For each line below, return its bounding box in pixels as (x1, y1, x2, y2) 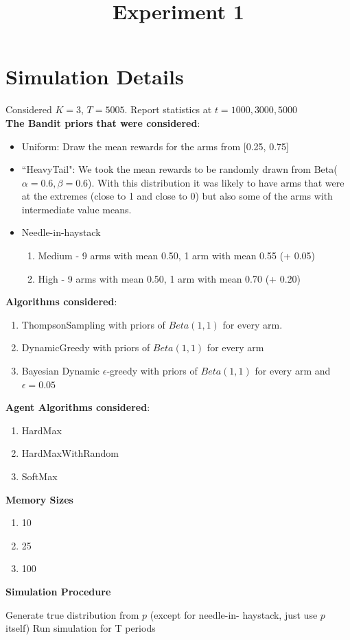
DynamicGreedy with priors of (21, 340, 150, 355)
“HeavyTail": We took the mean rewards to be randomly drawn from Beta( (21, 162, 338, 176)
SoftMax (21, 469, 58, 483)
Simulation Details (5, 62, 184, 91)
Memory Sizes (5, 492, 73, 506)
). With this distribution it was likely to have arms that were (88, 175, 345, 189)
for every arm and (255, 364, 331, 378)
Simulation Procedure (5, 584, 111, 598)
